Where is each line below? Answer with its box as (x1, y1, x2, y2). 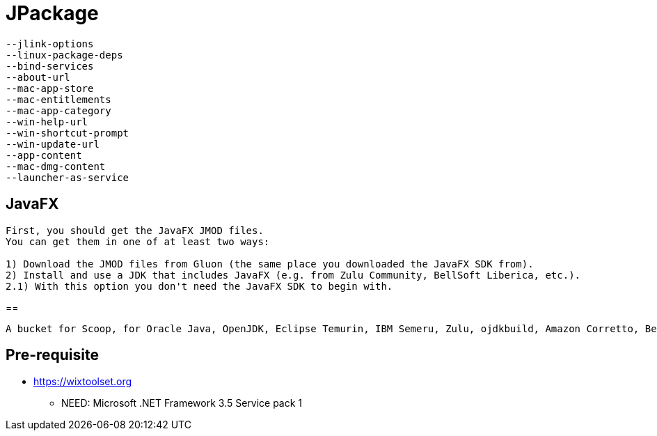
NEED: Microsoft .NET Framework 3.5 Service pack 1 (61, 397, 303, 410)
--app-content (6, 149, 82, 161)
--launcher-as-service (6, 171, 129, 183)
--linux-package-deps (6, 49, 123, 61)
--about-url (6, 71, 70, 83)
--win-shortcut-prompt (6, 127, 129, 139)
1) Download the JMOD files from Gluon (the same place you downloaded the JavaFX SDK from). (6, 258, 534, 270)
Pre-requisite (6, 346, 99, 364)
